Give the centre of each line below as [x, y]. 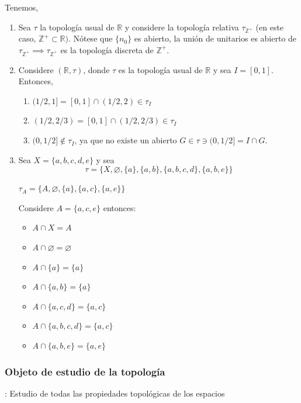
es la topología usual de [160, 69]
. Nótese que [90, 38]
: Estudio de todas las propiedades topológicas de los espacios [115, 393]
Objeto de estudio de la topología [85, 371]
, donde [96, 69]
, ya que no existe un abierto [126, 140]
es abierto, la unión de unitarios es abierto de [215, 38]
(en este [270, 27]
